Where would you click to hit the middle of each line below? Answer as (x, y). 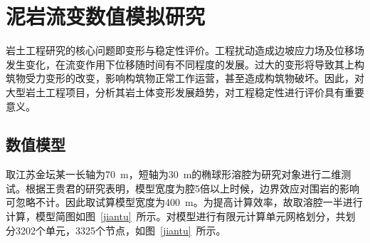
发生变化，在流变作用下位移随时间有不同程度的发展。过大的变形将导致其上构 (185, 64)
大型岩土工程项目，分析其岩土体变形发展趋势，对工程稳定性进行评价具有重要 (185, 92)
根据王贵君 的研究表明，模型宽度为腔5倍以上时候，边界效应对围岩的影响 (192, 188)
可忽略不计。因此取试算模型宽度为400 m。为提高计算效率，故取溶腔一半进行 (184, 202)
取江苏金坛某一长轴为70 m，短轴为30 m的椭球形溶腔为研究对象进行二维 (174, 174)
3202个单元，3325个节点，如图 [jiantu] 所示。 (121, 230)
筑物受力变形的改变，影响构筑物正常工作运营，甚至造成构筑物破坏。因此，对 (185, 78)
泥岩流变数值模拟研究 (106, 16)
